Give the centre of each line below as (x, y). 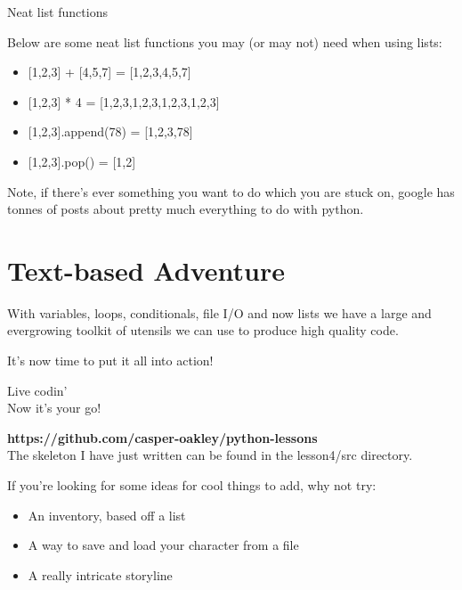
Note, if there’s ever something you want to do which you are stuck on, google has (231, 191)
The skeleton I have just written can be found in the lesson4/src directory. (210, 455)
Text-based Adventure (146, 270)
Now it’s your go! (54, 408)
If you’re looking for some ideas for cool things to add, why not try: (192, 485)
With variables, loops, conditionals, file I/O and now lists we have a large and (219, 312)
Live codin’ (37, 390)
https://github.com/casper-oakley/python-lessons (162, 437)
